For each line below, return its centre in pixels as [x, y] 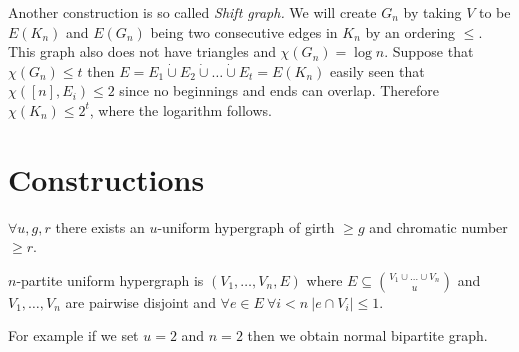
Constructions [106, 178]
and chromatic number [438, 226]
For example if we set [73, 335]
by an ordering [410, 31]
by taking [432, 12]
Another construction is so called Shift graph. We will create [192, 12]
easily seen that [377, 70]
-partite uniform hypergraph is [110, 279]
